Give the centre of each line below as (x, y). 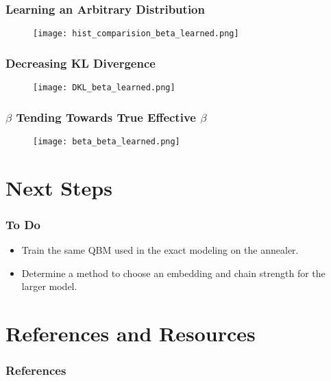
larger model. (49, 286)
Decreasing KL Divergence (81, 63)
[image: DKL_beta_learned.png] (104, 88)
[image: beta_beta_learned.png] (107, 141)
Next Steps (59, 187)
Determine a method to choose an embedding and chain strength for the (173, 273)
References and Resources (131, 333)
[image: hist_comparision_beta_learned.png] (136, 34)
